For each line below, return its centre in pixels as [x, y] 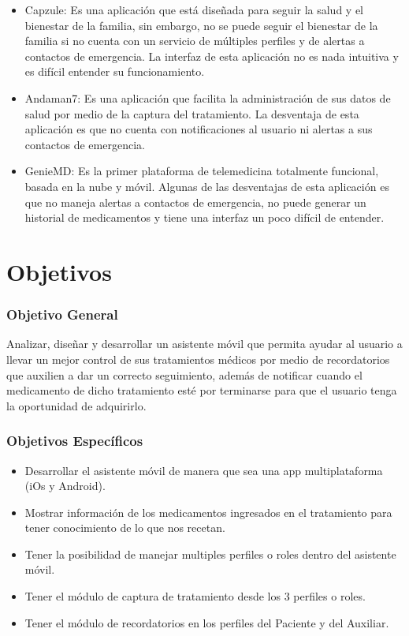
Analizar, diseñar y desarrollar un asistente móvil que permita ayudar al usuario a [204, 344]
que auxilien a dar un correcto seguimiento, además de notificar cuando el [184, 374]
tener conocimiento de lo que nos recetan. [125, 528]
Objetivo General [62, 314]
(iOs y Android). [65, 486]
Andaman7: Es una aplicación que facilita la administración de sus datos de [208, 97]
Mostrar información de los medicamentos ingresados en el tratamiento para [208, 512]
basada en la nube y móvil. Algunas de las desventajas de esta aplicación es [207, 186]
